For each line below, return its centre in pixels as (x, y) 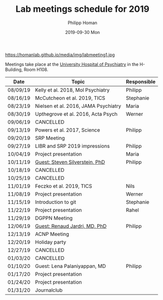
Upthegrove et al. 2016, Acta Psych (76, 114)
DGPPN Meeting (54, 218)
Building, (14, 69)
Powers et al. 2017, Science (68, 130)
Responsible (141, 81)
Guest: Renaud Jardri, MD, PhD (71, 226)
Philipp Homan (82, 23)
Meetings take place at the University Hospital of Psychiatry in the (72, 64)
